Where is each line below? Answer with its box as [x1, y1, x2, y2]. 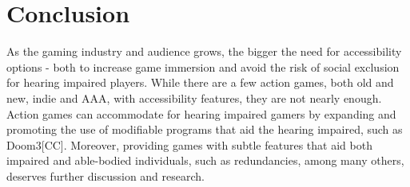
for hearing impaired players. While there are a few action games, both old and [6, 74, 394, 91]
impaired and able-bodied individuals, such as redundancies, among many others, [6, 152, 404, 169]
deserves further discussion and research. [6, 167, 205, 184]
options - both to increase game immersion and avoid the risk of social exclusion [6, 58, 400, 75]
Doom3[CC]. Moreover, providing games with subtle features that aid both [6, 136, 372, 153]
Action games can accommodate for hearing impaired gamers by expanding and [6, 105, 396, 122]
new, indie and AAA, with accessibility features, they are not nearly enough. [6, 89, 382, 106]
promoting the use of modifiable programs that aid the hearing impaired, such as [6, 121, 403, 138]
